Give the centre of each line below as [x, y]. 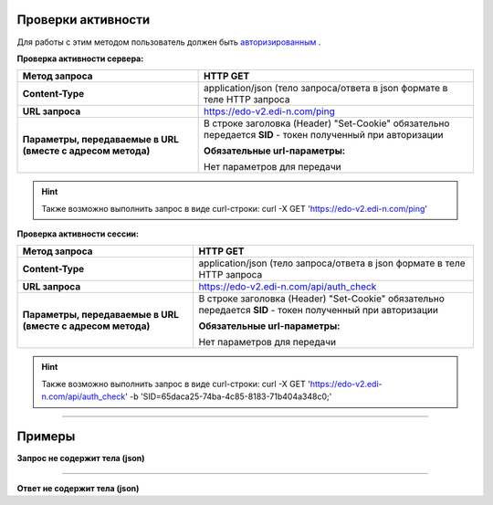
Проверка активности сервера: [80, 58]
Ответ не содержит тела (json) [78, 488]
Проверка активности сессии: [78, 234]
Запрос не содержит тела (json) [81, 458]
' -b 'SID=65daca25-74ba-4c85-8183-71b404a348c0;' [228, 396]
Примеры [46, 437]
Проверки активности [84, 20]
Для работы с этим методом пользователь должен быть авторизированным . [169, 42]
